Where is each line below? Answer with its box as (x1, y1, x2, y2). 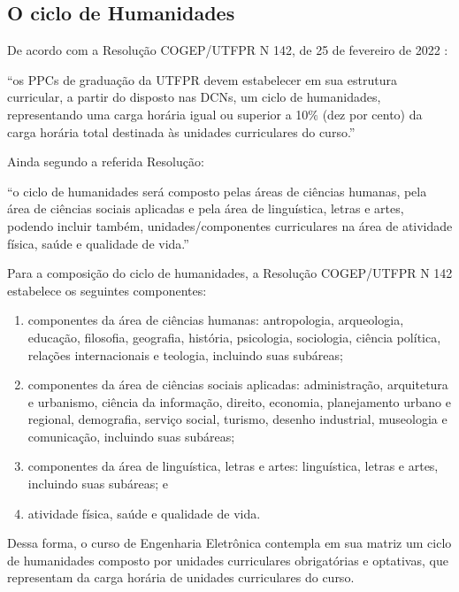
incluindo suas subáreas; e (27, 474, 169, 493)
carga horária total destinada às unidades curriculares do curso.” (7, 122, 356, 141)
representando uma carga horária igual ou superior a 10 (7, 104, 309, 123)
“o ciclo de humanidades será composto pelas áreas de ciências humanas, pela (7, 181, 427, 200)
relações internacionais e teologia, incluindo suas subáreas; (27, 345, 343, 364)
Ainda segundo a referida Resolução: (7, 152, 204, 171)
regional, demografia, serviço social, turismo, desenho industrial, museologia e (27, 410, 448, 428)
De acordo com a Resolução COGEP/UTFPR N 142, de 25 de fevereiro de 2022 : (7, 41, 448, 59)
